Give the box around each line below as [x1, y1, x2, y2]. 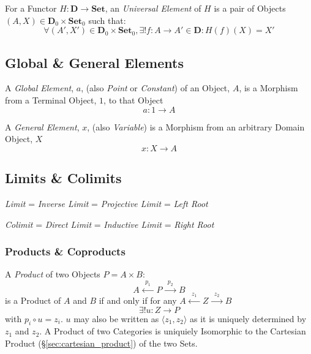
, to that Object [103, 93, 163, 106]
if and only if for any [99, 293, 177, 306]
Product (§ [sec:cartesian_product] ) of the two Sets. [5, 336, 198, 349]
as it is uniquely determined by [190, 312, 307, 325]
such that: [88, 13, 126, 26]
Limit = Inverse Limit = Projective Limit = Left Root [5, 197, 208, 209]
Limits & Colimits [5, 168, 122, 187]
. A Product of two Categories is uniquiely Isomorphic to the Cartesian [39, 325, 306, 337]
